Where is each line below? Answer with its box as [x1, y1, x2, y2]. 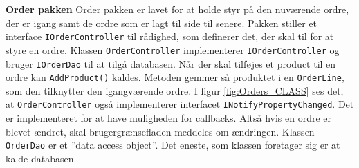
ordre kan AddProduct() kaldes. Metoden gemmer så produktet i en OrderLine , [6, 70, 344, 84]
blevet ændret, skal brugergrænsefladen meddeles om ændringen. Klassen [6, 124, 315, 138]
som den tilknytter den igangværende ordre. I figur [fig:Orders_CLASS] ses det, [6, 83, 344, 97]
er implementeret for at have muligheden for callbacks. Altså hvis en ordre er [6, 111, 332, 125]
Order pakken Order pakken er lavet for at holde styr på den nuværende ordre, [6, 2, 349, 16]
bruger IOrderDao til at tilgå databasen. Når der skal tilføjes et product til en [6, 56, 336, 71]
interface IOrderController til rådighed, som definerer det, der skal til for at [6, 29, 334, 44]
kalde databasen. [6, 151, 77, 165]
